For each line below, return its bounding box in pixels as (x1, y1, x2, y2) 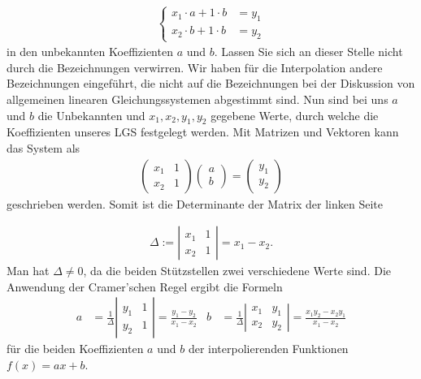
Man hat (7, 262, 50, 279)
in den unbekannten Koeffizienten (7, 43, 173, 60)
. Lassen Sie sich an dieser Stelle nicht (214, 43, 403, 60)
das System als (7, 139, 80, 156)
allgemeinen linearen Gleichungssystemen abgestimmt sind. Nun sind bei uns (7, 90, 388, 107)
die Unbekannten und (37, 106, 145, 123)
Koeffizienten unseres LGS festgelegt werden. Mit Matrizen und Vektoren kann (7, 123, 399, 140)
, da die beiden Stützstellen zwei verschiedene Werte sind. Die (83, 262, 391, 279)
